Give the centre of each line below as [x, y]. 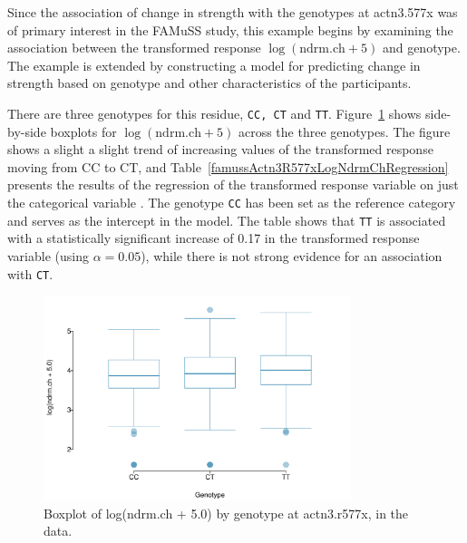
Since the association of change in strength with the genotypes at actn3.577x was [233, 12]
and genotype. [421, 48]
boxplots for [83, 131]
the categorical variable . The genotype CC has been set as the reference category [232, 202]
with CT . [30, 273]
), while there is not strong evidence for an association [292, 255]
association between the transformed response [134, 48]
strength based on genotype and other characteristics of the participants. [209, 83]
